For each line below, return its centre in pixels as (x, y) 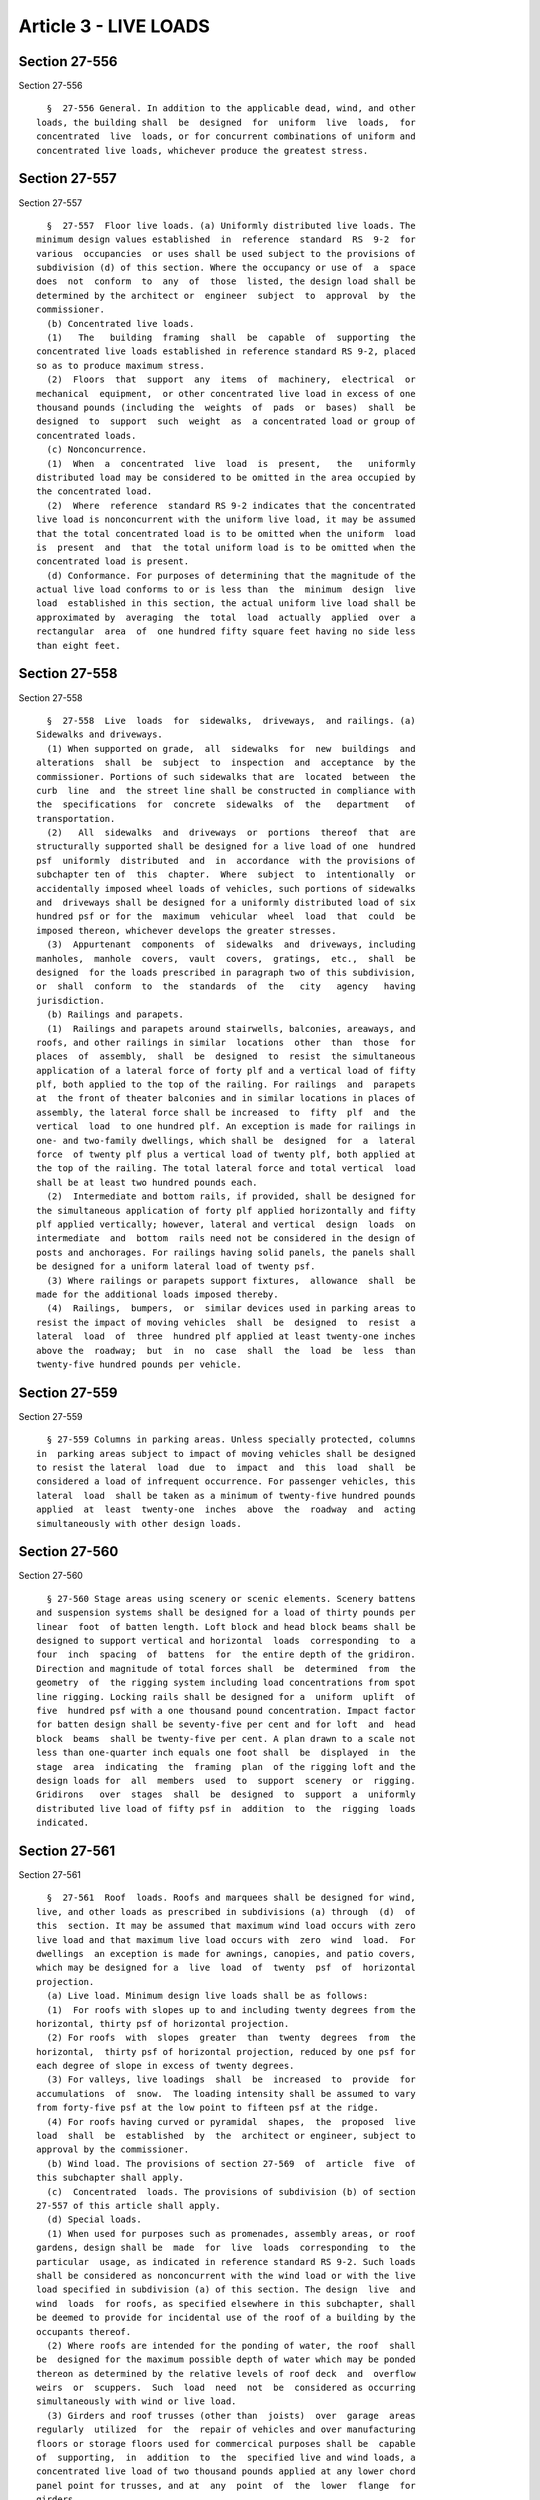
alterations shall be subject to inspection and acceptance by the (226, 763)
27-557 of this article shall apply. (129, 2205)
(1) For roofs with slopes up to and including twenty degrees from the (231, 2009)
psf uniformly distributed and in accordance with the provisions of (226, 860)
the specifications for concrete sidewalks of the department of (226, 804)
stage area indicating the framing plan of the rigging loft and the (226, 1766)
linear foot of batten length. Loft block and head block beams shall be (226, 1626)
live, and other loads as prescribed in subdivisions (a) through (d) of (226, 1911)
